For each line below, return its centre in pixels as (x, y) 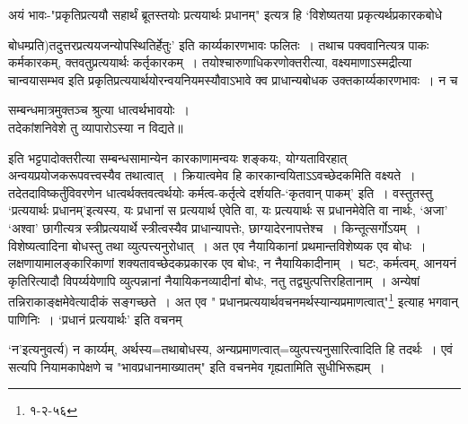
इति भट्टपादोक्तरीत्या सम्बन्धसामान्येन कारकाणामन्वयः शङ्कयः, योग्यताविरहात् (178, 157)
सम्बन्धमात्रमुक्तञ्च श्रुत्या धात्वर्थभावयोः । (99, 110)
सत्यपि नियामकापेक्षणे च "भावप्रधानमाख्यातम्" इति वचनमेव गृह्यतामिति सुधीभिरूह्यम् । (197, 366)
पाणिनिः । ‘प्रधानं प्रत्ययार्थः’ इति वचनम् (95, 319)
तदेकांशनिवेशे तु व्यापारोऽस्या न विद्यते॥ (96, 127)
